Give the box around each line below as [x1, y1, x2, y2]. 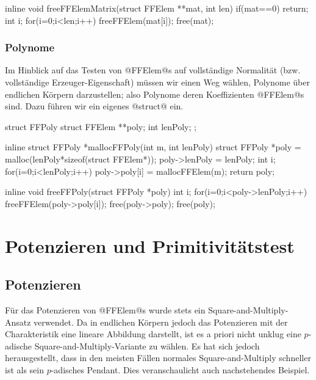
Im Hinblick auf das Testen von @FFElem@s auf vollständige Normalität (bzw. [5, 64, 301, 76]
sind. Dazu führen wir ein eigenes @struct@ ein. [5, 100, 184, 112]
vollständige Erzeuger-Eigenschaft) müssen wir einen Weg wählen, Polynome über [5, 76, 310, 88]
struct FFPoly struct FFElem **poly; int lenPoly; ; [5, 120, 196, 133]
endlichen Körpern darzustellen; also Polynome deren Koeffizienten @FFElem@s [5, 87, 304, 100]
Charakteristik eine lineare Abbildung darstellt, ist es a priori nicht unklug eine [5, 327, 301, 340]
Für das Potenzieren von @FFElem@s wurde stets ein [5, 303, 206, 316]
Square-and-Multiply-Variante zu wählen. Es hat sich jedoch [34, 339, 260, 352]
